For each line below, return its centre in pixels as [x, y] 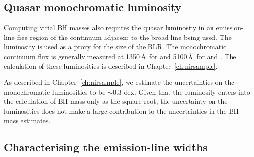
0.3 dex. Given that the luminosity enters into [181, 91]
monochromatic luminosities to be [55, 91]
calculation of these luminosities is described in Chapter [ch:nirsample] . [111, 66]
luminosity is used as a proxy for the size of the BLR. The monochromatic [115, 47]
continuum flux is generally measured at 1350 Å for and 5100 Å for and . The [120, 56]
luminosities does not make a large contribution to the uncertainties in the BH [121, 110]
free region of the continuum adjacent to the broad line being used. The [124, 37]
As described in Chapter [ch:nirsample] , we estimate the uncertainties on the [119, 82]
